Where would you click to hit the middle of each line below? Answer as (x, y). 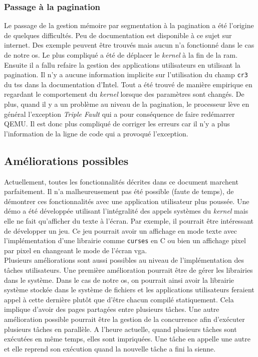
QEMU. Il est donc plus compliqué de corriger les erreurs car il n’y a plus (117, 124)
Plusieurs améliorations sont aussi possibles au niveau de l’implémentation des (124, 260)
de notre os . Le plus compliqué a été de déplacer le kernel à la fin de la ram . (121, 55)
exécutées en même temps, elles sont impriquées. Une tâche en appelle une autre (127, 339)
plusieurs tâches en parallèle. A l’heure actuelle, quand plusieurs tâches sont (120, 329)
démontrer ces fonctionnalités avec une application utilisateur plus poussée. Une (127, 201)
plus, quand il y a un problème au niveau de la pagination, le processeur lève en (127, 104)
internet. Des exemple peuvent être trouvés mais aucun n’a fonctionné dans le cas (129, 45)
